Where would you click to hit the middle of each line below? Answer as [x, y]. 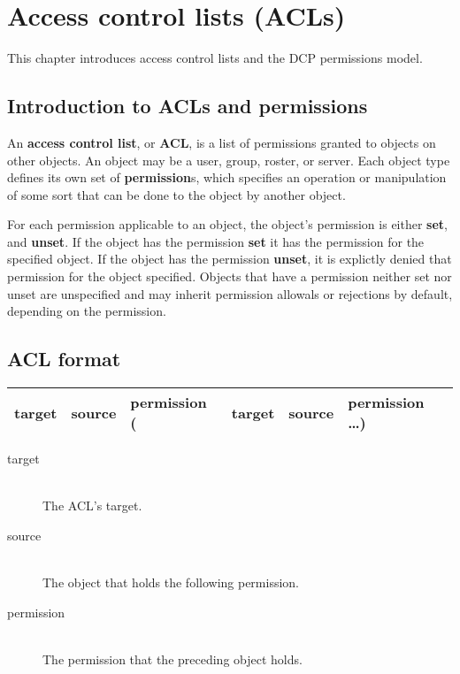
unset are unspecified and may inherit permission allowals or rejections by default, [230, 293]
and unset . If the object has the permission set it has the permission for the [216, 241]
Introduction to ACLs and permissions [188, 106]
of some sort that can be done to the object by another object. [176, 194]
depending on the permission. [87, 311]
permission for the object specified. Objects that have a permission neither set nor [230, 276]
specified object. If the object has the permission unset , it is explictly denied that [230, 259]
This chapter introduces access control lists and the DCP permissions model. [215, 58]
